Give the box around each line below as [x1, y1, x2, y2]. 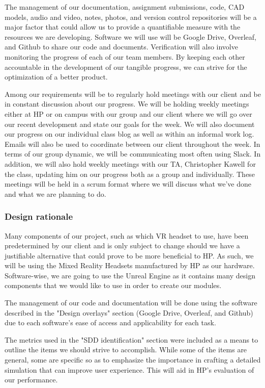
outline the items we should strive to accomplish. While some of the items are [5, 344, 247, 355]
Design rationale [5, 210, 73, 223]
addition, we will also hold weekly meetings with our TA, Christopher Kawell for [5, 158, 256, 169]
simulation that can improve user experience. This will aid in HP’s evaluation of [5, 364, 254, 375]
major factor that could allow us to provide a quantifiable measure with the [5, 21, 241, 32]
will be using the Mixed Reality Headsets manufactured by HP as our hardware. [5, 260, 255, 271]
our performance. [5, 374, 58, 385]
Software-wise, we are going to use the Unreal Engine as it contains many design [5, 270, 255, 280]
